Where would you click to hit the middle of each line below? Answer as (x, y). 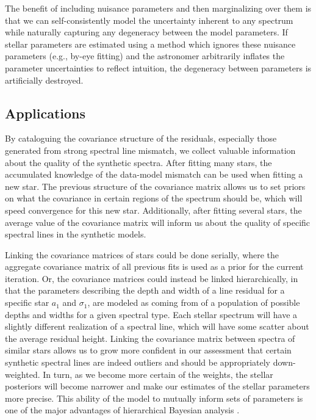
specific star (27, 302)
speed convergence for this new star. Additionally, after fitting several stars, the (153, 210)
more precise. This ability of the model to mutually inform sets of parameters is (154, 398)
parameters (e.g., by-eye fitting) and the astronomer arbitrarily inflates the (145, 56)
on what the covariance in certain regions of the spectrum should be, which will (154, 198)
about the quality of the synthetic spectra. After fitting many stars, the (138, 162)
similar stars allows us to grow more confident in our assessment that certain (148, 350)
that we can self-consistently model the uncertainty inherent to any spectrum (149, 20)
